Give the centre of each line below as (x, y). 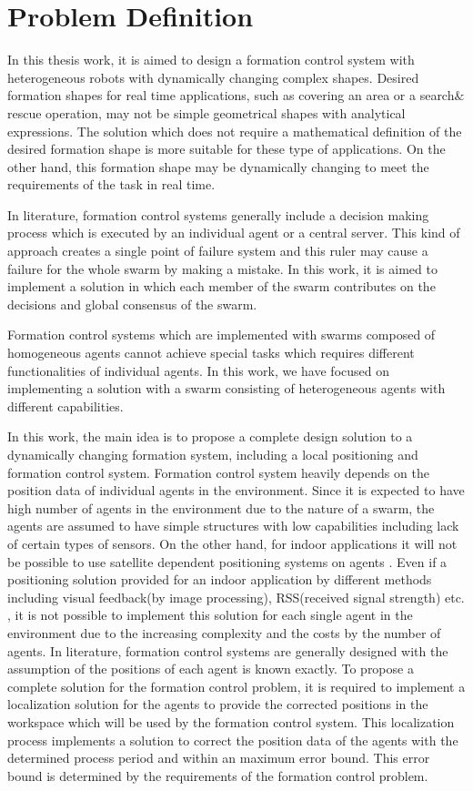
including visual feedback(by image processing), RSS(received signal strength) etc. (236, 597)
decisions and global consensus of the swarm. (132, 304)
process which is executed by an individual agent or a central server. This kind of (234, 233)
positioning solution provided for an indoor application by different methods (220, 579)
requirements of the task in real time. (111, 184)
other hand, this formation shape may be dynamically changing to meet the (218, 166)
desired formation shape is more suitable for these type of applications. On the (226, 149)
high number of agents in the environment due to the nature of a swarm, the (221, 507)
